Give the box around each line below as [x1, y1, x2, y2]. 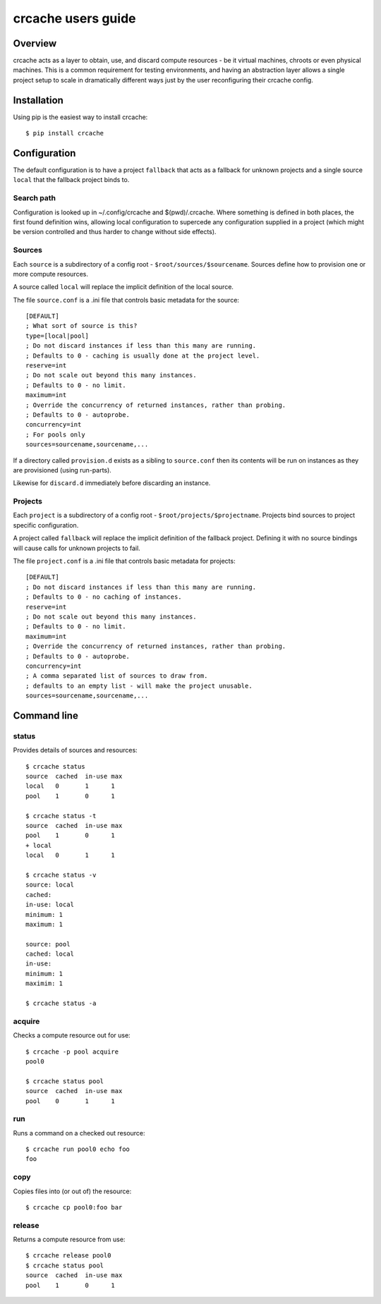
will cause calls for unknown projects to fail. [13, 544, 140, 552]
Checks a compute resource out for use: [13, 1031, 131, 1040]
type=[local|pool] [25, 331, 90, 340]
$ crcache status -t [25, 812, 97, 819]
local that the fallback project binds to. [13, 176, 130, 184]
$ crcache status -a [25, 999, 97, 1008]
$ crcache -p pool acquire [25, 1047, 119, 1056]
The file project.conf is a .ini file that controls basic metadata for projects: [13, 557, 236, 566]
